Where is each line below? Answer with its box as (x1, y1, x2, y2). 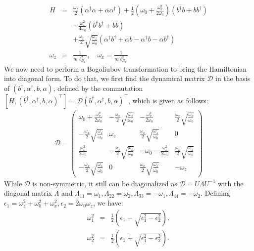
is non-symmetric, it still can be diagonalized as (32, 178, 177, 188)
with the (218, 178, 244, 188)
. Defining (201, 188, 230, 198)
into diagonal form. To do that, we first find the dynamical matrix (4, 73, 205, 84)
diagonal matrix (4, 188, 52, 198)
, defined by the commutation (53, 83, 143, 93)
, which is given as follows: (128, 95, 208, 105)
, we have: (93, 198, 123, 208)
